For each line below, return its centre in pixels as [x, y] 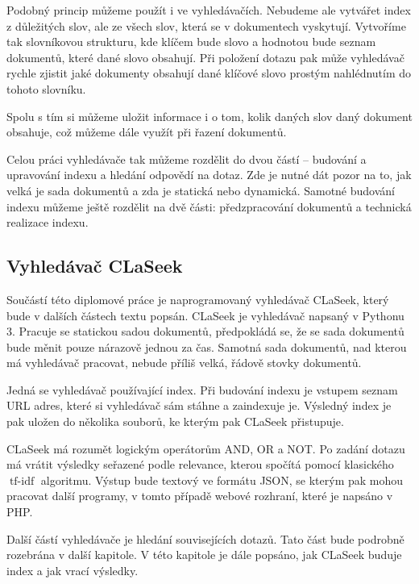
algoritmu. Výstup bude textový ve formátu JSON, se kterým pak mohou [222, 480]
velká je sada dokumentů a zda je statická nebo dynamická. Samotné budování [201, 190]
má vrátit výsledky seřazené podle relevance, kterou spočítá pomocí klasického [200, 464]
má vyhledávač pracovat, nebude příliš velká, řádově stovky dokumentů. [184, 363]
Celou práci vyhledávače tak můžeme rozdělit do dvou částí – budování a [187, 159]
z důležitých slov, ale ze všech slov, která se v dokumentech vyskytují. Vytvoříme [206, 25]
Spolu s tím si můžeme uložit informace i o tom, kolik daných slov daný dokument [209, 116]
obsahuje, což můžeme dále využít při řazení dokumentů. [147, 132]
